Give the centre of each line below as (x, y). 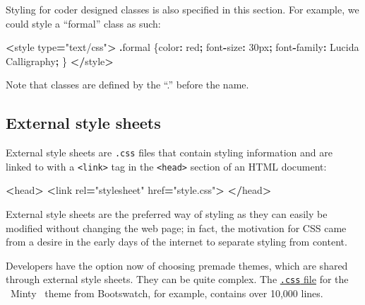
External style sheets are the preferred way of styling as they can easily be (167, 214)
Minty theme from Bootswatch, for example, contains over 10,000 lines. (167, 293)
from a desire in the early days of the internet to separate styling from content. (176, 242)
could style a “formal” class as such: (83, 23)
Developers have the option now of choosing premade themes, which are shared (177, 265)
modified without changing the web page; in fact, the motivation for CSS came (176, 228)
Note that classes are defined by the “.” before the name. (127, 85)
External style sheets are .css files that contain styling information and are (169, 152)
